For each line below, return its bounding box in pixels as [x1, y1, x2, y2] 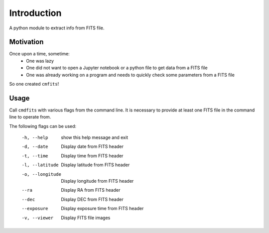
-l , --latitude [21, 162, 59, 168]
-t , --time [21, 153, 48, 159]
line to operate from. [9, 114, 51, 120]
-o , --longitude [21, 171, 62, 177]
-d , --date [21, 144, 48, 149]
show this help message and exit [61, 134, 128, 140]
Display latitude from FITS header [61, 162, 130, 168]
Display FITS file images [61, 215, 111, 221]
